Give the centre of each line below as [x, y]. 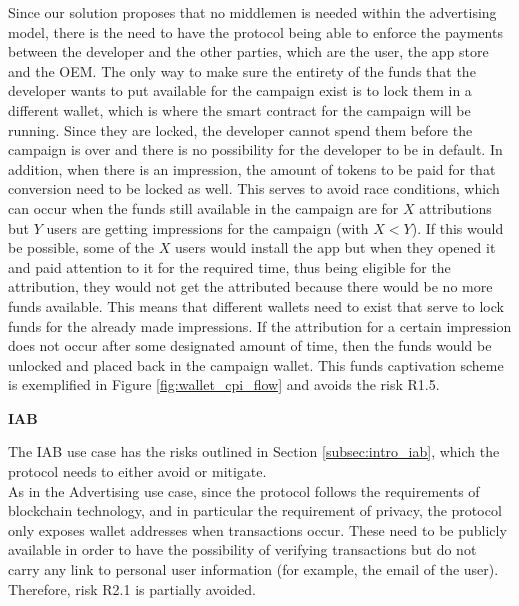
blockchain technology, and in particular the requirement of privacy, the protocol [255, 510]
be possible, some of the [81, 247]
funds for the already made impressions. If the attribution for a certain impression [260, 325]
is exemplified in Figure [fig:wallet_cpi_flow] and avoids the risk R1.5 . [224, 384]
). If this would [457, 227]
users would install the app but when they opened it [335, 247]
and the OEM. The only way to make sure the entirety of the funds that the [242, 70]
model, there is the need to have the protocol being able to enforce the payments [255, 31]
